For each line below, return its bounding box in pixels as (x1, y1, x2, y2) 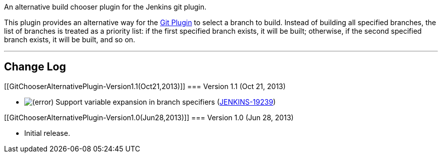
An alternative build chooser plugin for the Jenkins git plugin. (4, 3, 207, 11)
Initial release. (24, 128, 70, 137)
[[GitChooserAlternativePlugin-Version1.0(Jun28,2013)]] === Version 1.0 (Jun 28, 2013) (4, 113, 294, 122)
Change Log (4, 60, 66, 73)
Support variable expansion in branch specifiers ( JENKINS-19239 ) (56, 97, 276, 106)
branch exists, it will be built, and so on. (4, 35, 135, 44)
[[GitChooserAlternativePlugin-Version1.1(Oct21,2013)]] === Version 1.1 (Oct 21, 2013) (4, 82, 286, 91)
